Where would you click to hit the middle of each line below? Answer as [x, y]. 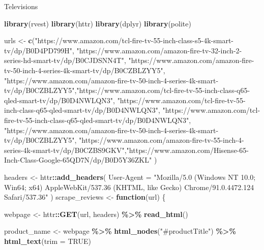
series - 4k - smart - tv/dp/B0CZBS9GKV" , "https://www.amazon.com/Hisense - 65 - [126, 150]
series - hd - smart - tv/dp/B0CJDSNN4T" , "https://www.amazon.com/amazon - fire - [129, 60]
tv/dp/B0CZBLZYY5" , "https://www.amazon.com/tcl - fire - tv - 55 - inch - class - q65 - [127, 90]
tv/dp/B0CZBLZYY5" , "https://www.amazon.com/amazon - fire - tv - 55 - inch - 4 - [124, 140]
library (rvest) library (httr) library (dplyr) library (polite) [98, 23]
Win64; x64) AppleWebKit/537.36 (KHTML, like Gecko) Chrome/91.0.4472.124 [129, 187]
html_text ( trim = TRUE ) [48, 241]
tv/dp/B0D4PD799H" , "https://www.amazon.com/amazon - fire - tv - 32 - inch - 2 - [123, 50]
